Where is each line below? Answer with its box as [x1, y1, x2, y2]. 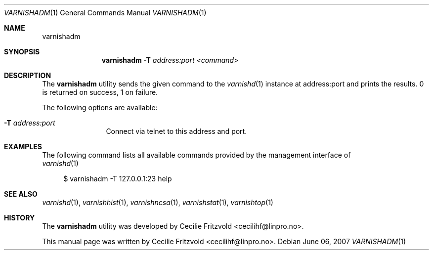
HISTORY [4, 213, 35, 222]
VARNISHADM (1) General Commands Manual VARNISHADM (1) [4, 8, 207, 17]
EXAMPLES [4, 142, 42, 151]
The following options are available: [42, 103, 158, 112]
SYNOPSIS [4, 47, 40, 56]
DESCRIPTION [4, 71, 51, 80]
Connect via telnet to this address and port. [106, 127, 247, 135]
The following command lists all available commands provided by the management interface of [42, 151, 351, 159]
